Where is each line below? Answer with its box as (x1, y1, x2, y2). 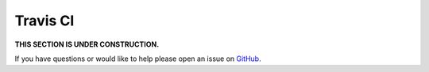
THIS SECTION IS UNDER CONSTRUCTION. (14, 40, 160, 49)
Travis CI (14, 12, 75, 29)
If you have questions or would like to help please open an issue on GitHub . (14, 54, 261, 63)
